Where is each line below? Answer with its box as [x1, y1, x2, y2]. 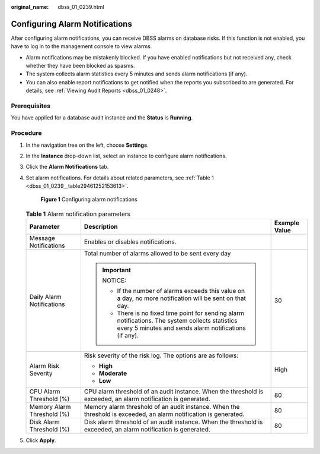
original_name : [11, 4, 49, 10]
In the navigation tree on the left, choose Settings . [25, 141, 149, 149]
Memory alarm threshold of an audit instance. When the [84, 403, 240, 411]
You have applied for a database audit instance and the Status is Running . [11, 114, 193, 121]
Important [102, 266, 132, 275]
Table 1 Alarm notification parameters [25, 210, 130, 218]
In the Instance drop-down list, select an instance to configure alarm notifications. [25, 152, 227, 159]
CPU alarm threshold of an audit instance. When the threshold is [84, 387, 264, 396]
